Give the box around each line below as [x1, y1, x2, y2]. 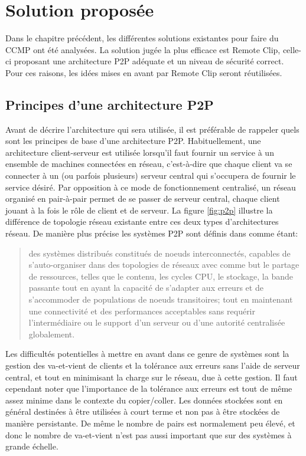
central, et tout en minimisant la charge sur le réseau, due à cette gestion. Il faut [5, 370, 298, 383]
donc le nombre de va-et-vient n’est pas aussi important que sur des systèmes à [5, 428, 292, 441]
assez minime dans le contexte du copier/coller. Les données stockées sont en [5, 393, 283, 406]
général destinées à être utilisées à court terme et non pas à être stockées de [5, 405, 280, 418]
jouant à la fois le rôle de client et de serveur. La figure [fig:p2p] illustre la [5, 204, 273, 216]
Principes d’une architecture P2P [5, 95, 214, 113]
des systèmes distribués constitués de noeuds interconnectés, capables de [28, 247, 291, 259]
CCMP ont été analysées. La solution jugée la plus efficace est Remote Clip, [5, 43, 281, 55]
